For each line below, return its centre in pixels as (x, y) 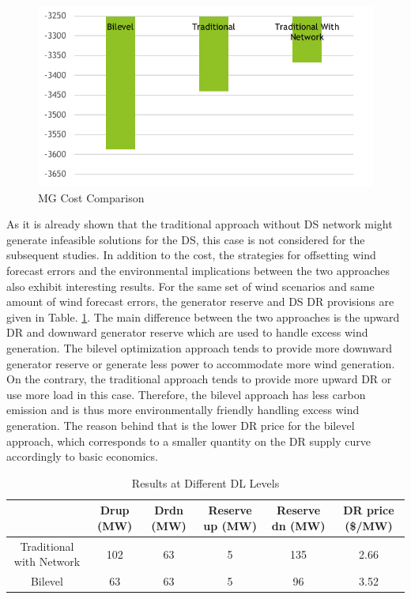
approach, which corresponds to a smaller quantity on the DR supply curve (189, 441)
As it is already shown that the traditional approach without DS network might (200, 224)
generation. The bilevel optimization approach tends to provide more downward (199, 348)
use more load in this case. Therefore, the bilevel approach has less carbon (186, 394)
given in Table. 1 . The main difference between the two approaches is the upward (203, 316)
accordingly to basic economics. (82, 456)
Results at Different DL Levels (205, 482)
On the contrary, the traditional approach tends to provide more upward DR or (199, 379)
